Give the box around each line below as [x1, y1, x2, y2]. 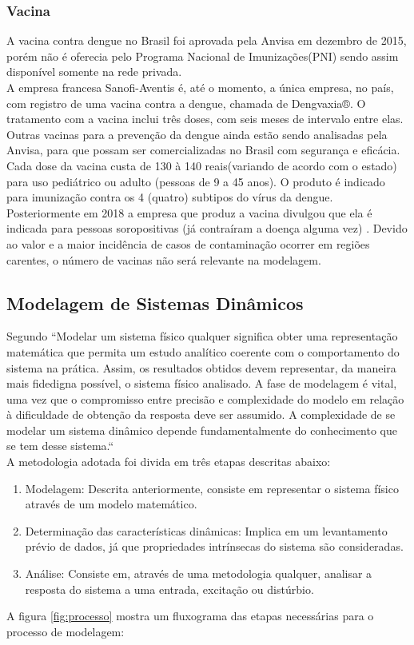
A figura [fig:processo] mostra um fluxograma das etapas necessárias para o [6, 607, 374, 624]
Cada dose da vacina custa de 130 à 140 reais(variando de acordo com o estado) [6, 157, 397, 173]
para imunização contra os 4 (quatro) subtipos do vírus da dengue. [6, 189, 333, 205]
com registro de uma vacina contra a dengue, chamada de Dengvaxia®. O [6, 94, 366, 111]
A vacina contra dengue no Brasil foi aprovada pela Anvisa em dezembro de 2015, [6, 32, 407, 49]
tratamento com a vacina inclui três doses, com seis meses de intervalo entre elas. [6, 110, 404, 127]
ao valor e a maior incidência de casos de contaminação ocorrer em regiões [6, 235, 370, 252]
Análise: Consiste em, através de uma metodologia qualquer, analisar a [25, 565, 372, 582]
